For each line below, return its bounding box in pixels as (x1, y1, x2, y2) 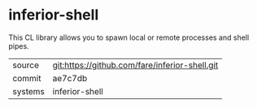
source (12, 59, 39, 71)
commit (12, 72, 41, 84)
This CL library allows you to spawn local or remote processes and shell (8, 32, 250, 42)
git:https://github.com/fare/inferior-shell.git (52, 59, 219, 71)
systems (12, 85, 45, 97)
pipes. (8, 41, 30, 50)
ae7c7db (52, 72, 88, 84)
